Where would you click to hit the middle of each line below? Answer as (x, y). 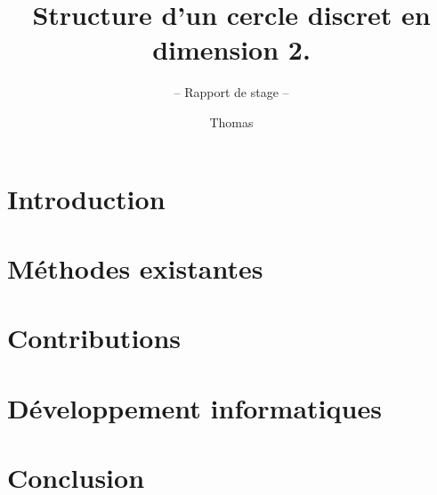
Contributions (94, 338)
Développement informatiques (194, 407)
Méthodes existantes (135, 268)
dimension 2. (231, 49)
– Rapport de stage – (231, 92)
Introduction (86, 198)
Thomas (231, 122)
